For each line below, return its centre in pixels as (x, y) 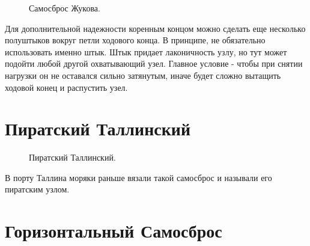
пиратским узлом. (37, 189)
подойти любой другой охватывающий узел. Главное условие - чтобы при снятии (154, 63)
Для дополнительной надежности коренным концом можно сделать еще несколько (155, 28)
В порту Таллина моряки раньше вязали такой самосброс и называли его (138, 177)
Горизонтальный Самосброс (114, 231)
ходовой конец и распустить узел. (66, 87)
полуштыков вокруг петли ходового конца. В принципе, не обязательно (135, 40)
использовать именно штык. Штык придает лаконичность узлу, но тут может (146, 51)
